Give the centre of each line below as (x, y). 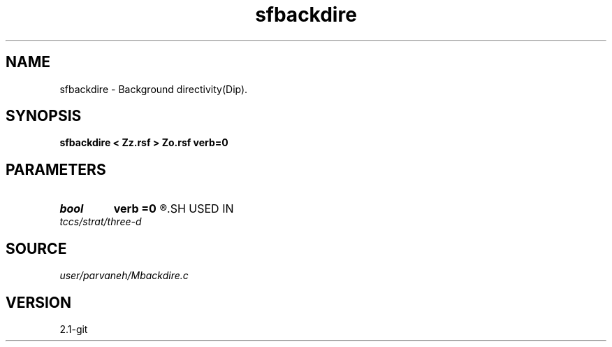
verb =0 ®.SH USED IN (174, 209)
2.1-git (74, 329)
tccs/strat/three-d (101, 222)
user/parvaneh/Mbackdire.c (124, 276)
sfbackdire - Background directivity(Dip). (154, 89)
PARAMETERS (56, 169)
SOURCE (36, 248)
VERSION (39, 302)
